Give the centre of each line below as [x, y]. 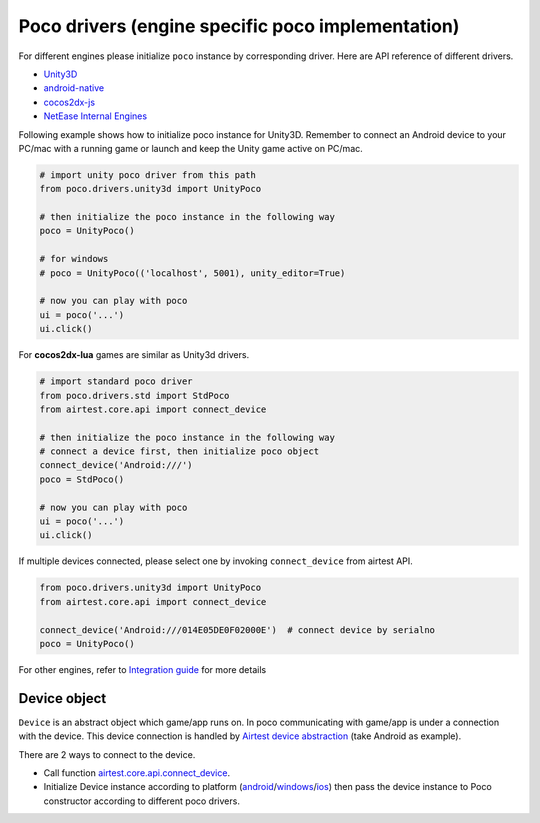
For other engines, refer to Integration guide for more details [142, 669]
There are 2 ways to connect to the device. [107, 754]
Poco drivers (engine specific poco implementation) [239, 26]
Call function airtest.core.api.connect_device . [136, 773]
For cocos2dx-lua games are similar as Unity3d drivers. [134, 355]
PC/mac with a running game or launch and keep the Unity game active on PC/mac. [191, 148]
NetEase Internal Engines [95, 116]
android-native [74, 88]
